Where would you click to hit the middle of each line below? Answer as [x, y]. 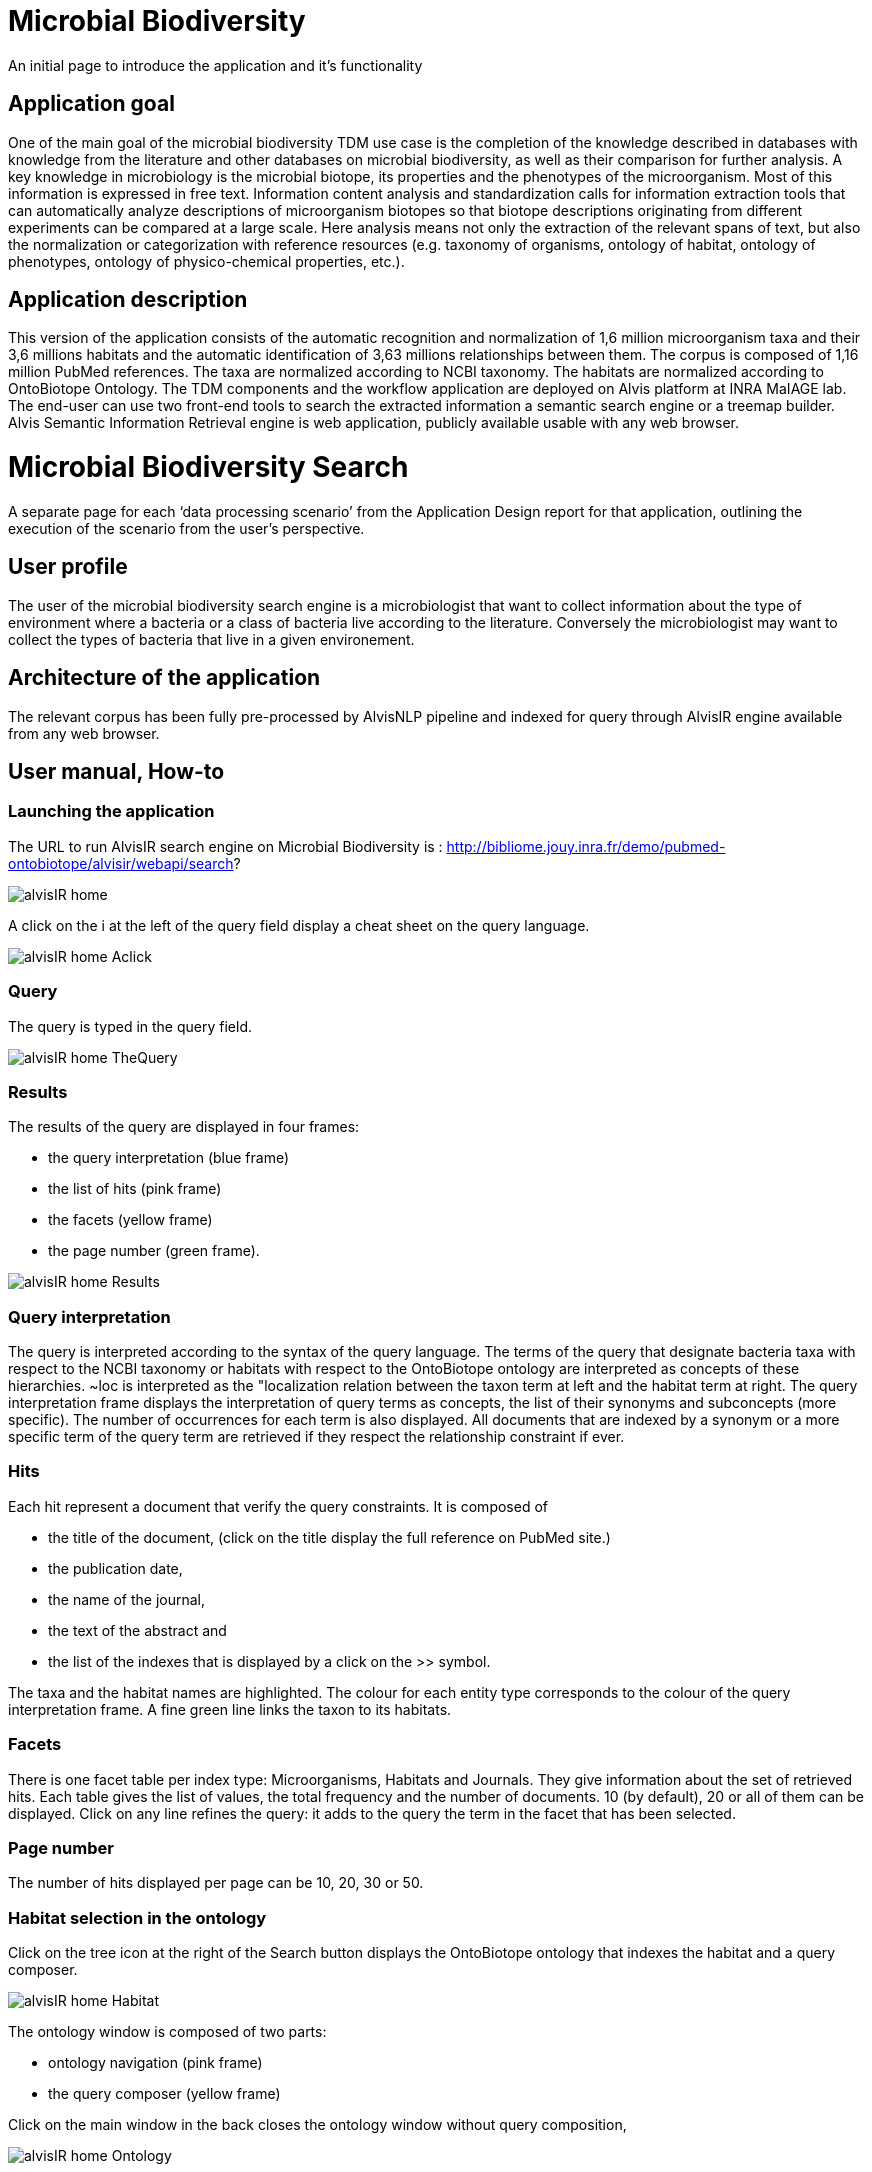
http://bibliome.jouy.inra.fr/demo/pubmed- [586, 846]
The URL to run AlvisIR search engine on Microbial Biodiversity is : [225, 846]
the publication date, [115, 1568]
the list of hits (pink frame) [135, 1189]
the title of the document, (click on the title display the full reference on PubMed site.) [329, 1537]
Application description [128, 300]
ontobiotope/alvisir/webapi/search [121, 863]
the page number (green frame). [154, 1251]
